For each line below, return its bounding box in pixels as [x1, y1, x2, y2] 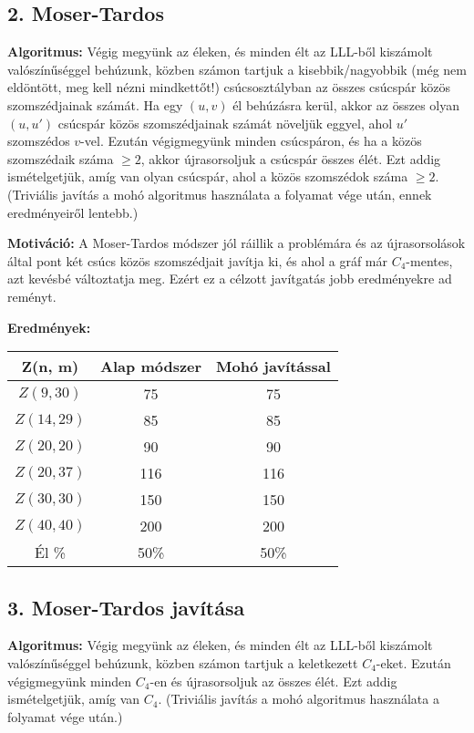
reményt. [7, 286, 57, 305]
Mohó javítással [216, 356, 331, 377]
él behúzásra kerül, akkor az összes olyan [232, 95, 460, 114]
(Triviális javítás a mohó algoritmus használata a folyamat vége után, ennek [7, 184, 432, 203]
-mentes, [406, 251, 453, 270]
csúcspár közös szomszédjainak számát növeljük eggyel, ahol [57, 113, 393, 132]
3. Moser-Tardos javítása [7, 593, 245, 621]
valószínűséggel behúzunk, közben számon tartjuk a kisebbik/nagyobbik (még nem [7, 59, 467, 78]
